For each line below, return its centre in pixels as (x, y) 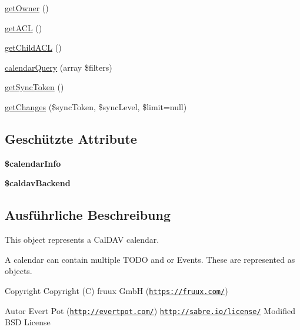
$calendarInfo (33, 163)
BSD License (28, 322)
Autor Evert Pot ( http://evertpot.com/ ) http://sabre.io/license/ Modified (150, 310)
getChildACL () (33, 47)
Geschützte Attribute (71, 138)
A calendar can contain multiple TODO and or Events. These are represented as (150, 259)
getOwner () (27, 8)
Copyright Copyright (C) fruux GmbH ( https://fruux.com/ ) (116, 290)
